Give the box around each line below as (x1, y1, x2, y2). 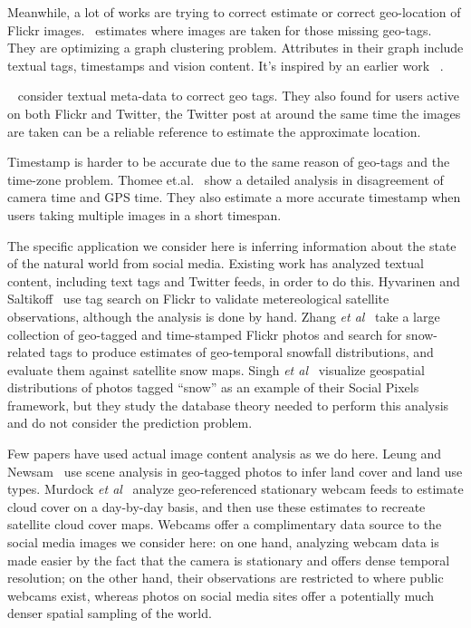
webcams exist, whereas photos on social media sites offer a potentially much (7, 585, 435, 604)
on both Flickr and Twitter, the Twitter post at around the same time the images (7, 103, 461, 122)
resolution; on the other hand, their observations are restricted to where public (7, 568, 444, 587)
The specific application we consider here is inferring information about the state (7, 236, 457, 255)
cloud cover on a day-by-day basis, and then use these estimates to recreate (7, 497, 426, 516)
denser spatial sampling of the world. (7, 604, 212, 623)
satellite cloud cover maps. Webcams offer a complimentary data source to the (7, 515, 442, 534)
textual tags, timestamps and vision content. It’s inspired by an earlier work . (7, 55, 444, 74)
